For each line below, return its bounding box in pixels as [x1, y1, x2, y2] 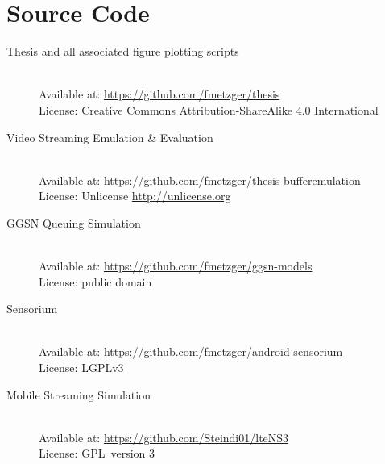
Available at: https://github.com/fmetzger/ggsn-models [39, 257, 313, 274]
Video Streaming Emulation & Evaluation [6, 128, 213, 145]
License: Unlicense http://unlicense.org [39, 187, 231, 204]
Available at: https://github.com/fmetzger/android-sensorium [39, 343, 343, 360]
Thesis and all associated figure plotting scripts [6, 43, 239, 60]
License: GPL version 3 [39, 445, 155, 462]
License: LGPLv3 [39, 359, 124, 376]
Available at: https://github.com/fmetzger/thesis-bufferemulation [39, 171, 361, 188]
